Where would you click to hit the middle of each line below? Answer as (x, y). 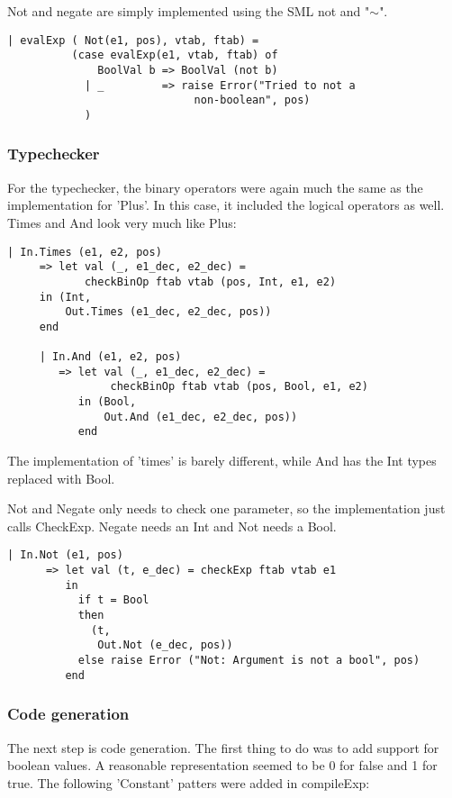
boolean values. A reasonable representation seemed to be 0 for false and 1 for (222, 765)
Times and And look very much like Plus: (122, 222)
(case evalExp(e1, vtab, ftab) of (175, 55)
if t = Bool (113, 600)
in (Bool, (107, 402)
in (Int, (65, 297)
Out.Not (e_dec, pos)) (165, 645)
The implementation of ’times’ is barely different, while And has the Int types (222, 461)
